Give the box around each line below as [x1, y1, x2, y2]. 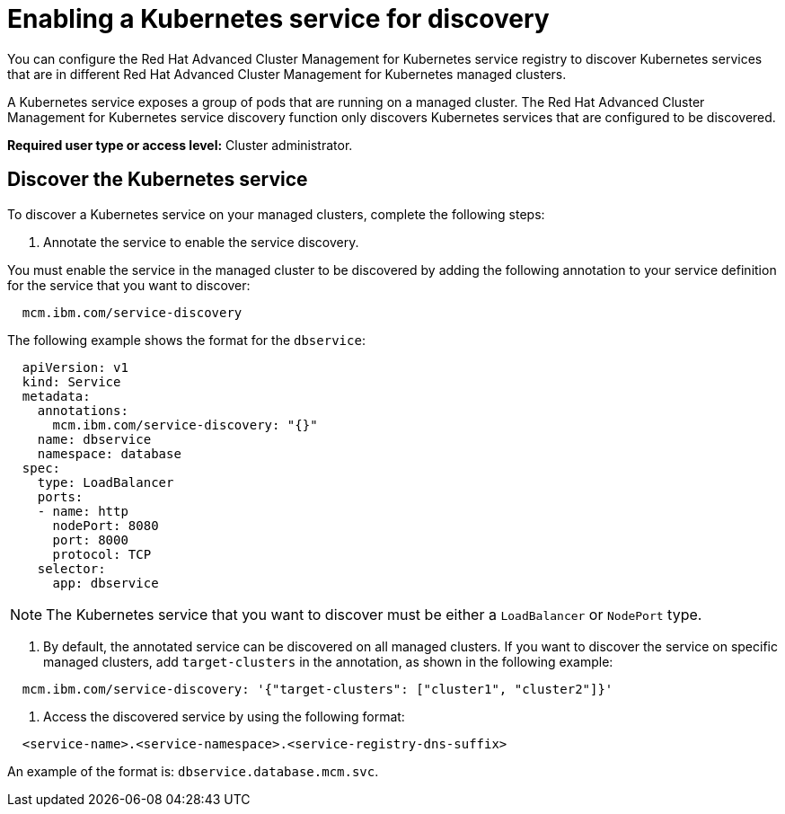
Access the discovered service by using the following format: [43, 708, 405, 724]
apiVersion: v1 [22, 359, 128, 375]
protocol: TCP [52, 546, 152, 562]
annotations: [37, 403, 128, 418]
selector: [37, 561, 106, 576]
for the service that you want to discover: [7, 277, 251, 293]
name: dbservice [37, 431, 152, 447]
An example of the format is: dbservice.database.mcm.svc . [7, 763, 379, 779]
